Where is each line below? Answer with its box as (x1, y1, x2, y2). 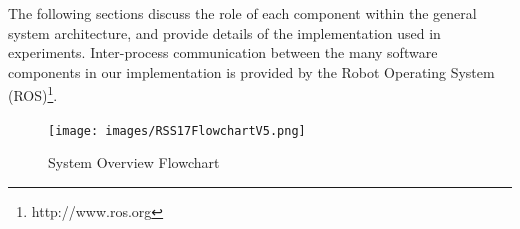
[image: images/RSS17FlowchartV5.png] (48, 123, 306, 138)
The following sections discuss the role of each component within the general (8, 3, 477, 23)
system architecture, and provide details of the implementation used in (8, 22, 441, 43)
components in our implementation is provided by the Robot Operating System (8, 61, 495, 82)
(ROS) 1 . (8, 82, 58, 106)
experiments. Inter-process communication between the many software (8, 42, 438, 63)
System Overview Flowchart (48, 152, 220, 173)
